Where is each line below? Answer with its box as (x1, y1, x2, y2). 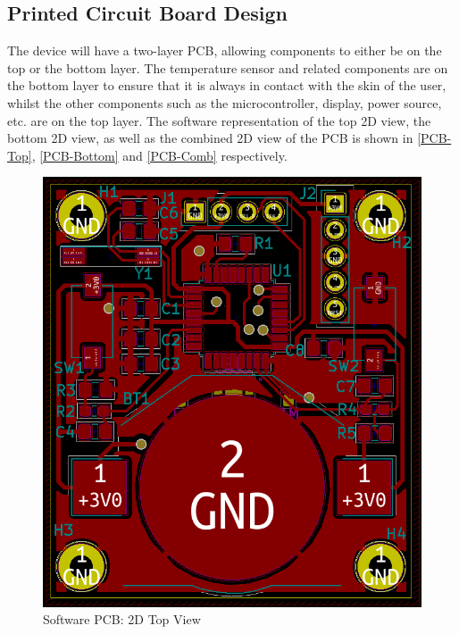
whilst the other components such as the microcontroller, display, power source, (7, 93, 442, 112)
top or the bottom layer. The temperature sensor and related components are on (7, 58, 448, 77)
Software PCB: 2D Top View (43, 610, 201, 629)
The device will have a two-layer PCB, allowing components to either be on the (7, 41, 442, 60)
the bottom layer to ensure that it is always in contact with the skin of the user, (7, 76, 446, 95)
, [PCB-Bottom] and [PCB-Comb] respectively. (31, 146, 288, 164)
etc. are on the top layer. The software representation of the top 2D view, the (7, 111, 431, 129)
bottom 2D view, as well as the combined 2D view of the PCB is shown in (7, 129, 413, 147)
